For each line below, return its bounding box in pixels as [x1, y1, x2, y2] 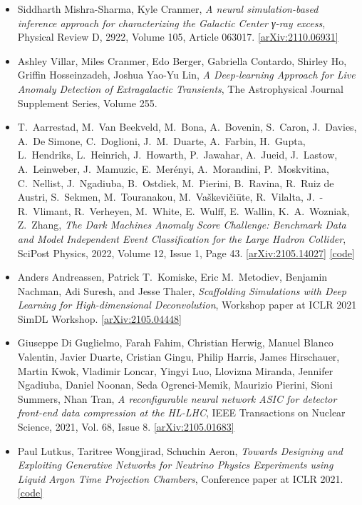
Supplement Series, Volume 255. [17, 95, 157, 110]
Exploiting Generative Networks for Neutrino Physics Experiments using [17, 457, 333, 472]
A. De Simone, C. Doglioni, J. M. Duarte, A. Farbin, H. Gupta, [17, 133, 306, 148]
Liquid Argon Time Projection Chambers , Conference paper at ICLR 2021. [17, 471, 343, 486]
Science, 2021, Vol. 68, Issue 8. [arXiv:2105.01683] [17, 419, 234, 434]
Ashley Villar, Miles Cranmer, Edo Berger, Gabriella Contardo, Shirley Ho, [17, 53, 347, 68]
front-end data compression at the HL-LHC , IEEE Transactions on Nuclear [17, 405, 346, 420]
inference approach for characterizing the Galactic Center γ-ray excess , [17, 15, 326, 30]
